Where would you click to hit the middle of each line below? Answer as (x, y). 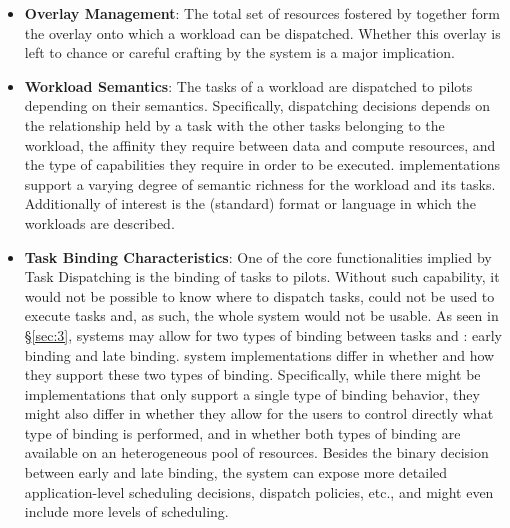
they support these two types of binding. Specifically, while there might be (252, 374)
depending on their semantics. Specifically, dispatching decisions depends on (257, 105)
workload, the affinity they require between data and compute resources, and (260, 144)
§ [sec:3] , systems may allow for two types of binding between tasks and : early (263, 334)
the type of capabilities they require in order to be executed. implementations (262, 164)
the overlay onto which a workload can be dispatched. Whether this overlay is (262, 32)
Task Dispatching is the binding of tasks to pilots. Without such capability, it (262, 276)
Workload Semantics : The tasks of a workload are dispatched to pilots (248, 85)
